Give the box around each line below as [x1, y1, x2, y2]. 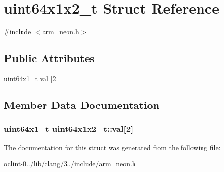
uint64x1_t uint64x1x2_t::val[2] [4, 123, 134, 135]
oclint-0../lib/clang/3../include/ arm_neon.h [4, 158, 136, 169]
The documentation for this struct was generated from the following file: [4, 142, 221, 152]
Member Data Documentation [4, 97, 160, 112]
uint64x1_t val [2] [4, 73, 58, 83]
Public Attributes [4, 50, 95, 65]
